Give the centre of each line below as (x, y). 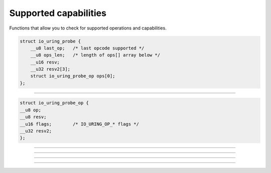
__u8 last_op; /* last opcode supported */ (87, 48)
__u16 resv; (45, 62)
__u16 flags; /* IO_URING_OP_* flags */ (79, 124)
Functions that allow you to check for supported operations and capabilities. (88, 28)
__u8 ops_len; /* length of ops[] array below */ (95, 55)
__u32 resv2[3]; (50, 69)
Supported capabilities (58, 13)
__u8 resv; (33, 117)
